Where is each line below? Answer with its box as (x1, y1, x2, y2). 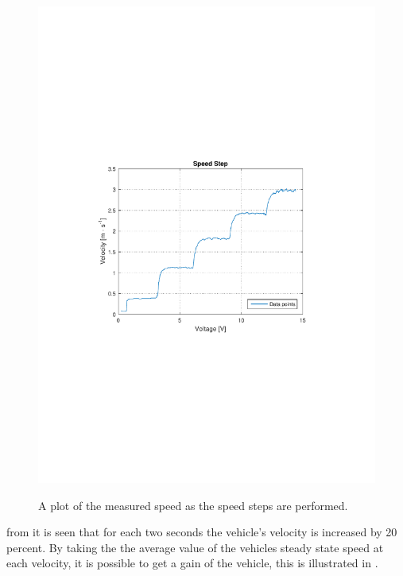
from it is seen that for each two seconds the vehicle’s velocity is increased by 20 (6, 524, 397, 540)
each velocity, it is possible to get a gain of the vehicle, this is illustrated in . (6, 555, 378, 571)
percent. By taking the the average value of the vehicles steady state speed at (6, 539, 384, 555)
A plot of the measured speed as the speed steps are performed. (38, 497, 348, 513)
